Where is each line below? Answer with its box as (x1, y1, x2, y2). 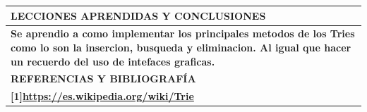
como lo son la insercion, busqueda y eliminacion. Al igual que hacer (11, 39, 351, 54)
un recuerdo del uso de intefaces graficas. (11, 54, 215, 68)
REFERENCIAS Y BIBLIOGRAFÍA (11, 71, 196, 86)
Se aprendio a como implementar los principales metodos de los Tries (11, 26, 355, 41)
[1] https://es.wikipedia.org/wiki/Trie (11, 89, 194, 104)
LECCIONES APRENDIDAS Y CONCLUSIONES (11, 8, 266, 23)
